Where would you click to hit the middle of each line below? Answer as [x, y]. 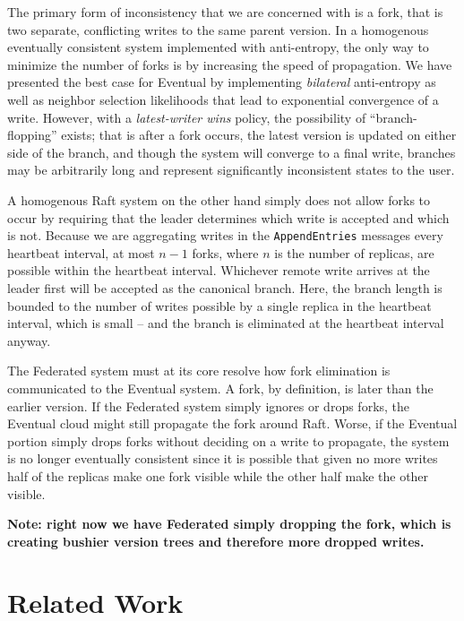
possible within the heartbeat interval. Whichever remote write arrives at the [219, 270]
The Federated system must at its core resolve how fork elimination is [199, 371]
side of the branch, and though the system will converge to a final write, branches [232, 152]
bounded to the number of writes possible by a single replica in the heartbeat [219, 305]
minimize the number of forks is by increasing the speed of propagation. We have [230, 64]
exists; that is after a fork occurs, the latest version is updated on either [259, 135]
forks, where [225, 252]
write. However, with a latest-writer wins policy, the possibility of [187, 117]
